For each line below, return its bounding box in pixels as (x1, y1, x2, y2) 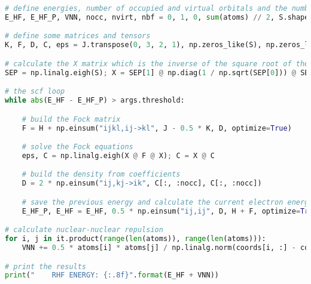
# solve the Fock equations (22, 143, 133, 152)
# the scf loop (5, 87, 65, 96)
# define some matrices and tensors (5, 32, 151, 41)
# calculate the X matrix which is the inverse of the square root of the (5, 59, 309, 68)
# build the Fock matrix (22, 115, 121, 124)
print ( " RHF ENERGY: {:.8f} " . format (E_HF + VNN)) (5, 271, 219, 280)
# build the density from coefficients (22, 170, 181, 179)
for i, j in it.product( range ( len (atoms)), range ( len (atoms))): (5, 234, 266, 243)
